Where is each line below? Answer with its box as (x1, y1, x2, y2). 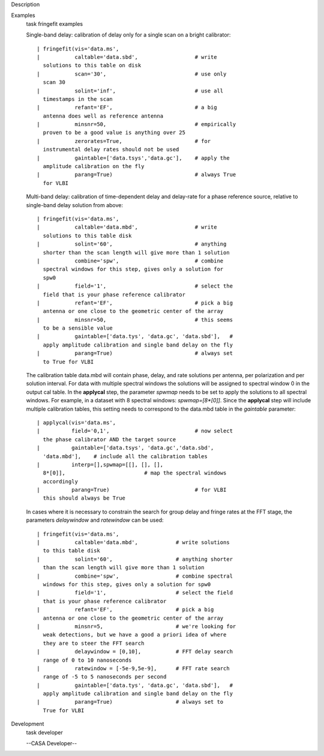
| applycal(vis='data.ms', (37, 419, 116, 426)
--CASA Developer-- (26, 740, 77, 747)
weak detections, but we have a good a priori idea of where (43, 631, 227, 638)
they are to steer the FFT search (43, 640, 145, 647)
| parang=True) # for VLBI (37, 486, 227, 494)
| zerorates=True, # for (37, 138, 211, 144)
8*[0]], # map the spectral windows (43, 470, 227, 477)
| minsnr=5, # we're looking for (37, 623, 236, 630)
